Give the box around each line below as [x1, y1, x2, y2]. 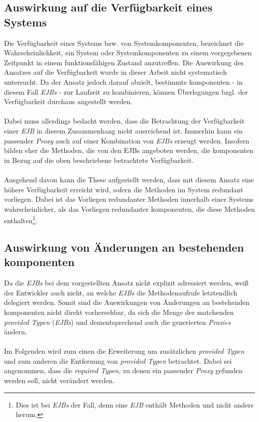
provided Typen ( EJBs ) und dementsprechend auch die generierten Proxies [4, 316, 231, 327]
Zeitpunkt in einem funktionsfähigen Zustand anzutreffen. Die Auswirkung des [4, 57, 244, 67]
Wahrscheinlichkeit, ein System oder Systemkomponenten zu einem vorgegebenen [4, 47, 252, 58]
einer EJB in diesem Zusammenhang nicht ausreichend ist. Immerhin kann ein [4, 125, 243, 136]
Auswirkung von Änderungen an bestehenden [4, 239, 244, 255]
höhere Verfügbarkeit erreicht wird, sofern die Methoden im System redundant [4, 184, 244, 194]
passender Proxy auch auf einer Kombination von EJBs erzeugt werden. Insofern [4, 135, 250, 145]
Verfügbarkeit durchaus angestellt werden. [4, 96, 132, 107]
